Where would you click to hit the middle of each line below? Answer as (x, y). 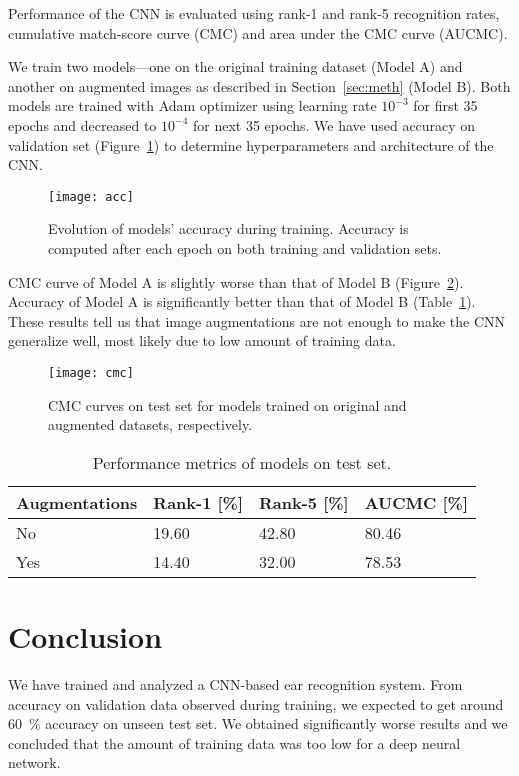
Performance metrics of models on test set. (242, 462)
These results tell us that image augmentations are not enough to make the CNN (257, 320)
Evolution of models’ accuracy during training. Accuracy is (228, 228)
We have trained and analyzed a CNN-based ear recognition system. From (235, 683)
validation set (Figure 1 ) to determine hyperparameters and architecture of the (251, 144)
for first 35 (445, 105)
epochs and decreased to (82, 124)
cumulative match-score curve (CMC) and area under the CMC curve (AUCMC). (258, 32)
